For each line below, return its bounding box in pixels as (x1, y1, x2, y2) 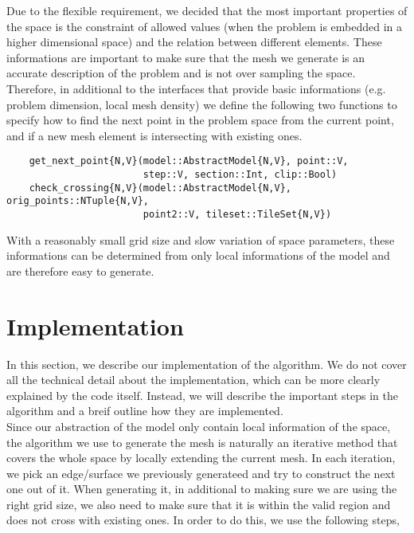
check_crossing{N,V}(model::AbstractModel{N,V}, (29, 182, 291, 194)
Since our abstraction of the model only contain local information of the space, (6, 417, 391, 434)
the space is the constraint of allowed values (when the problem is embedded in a (6, 18, 403, 34)
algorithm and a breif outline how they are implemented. (6, 402, 283, 419)
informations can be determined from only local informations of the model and (6, 247, 390, 264)
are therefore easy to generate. (6, 262, 154, 279)
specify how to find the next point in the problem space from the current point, (6, 112, 394, 128)
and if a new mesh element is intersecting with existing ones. (6, 127, 303, 143)
